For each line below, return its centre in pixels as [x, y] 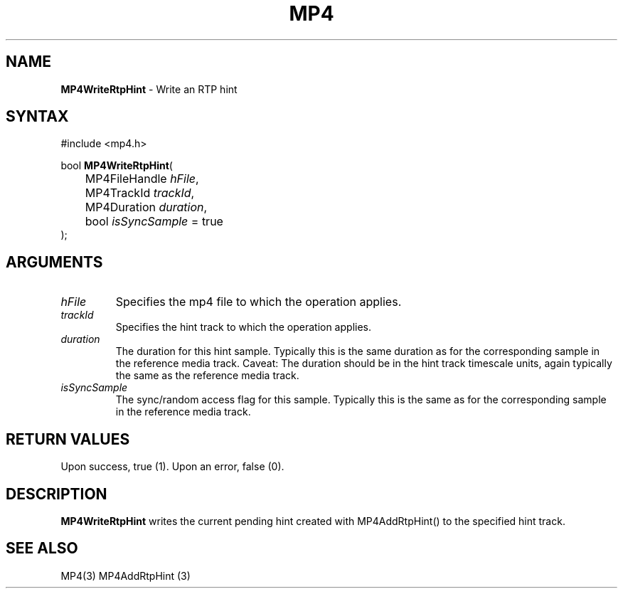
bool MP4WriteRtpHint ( [117, 166]
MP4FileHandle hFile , [142, 179]
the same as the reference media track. [207, 376]
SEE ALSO [42, 548]
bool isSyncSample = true [154, 222]
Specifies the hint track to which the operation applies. [243, 327]
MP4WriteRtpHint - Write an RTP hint [149, 89]
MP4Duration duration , [146, 207]
